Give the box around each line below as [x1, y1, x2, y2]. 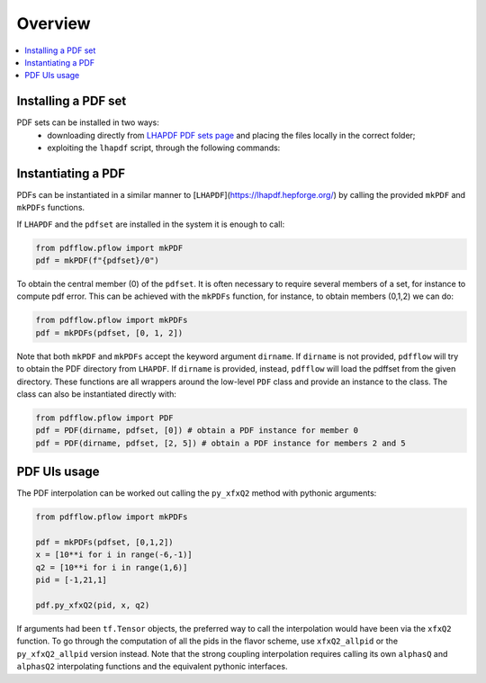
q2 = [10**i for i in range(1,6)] [35, 562, 188, 572]
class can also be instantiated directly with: [16, 388, 177, 400]
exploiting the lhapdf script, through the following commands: [47, 142, 281, 153]
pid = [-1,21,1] [35, 575, 108, 585]
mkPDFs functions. [16, 202, 85, 213]
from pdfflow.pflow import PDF [35, 412, 175, 423]
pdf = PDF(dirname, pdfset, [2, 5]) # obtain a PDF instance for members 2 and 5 [35, 437, 407, 448]
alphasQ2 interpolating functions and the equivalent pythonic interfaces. [16, 661, 288, 672]
